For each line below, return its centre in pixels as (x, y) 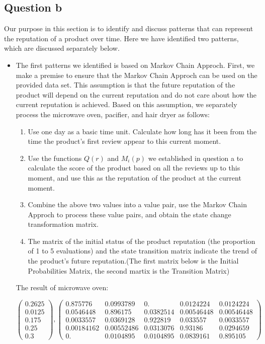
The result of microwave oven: (62, 287)
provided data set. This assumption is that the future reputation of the (125, 85)
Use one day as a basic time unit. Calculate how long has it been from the (142, 131)
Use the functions (55, 158)
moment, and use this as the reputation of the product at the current (135, 177)
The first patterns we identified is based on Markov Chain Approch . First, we (135, 65)
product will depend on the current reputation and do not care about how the (136, 94)
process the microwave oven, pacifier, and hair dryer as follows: (113, 114)
